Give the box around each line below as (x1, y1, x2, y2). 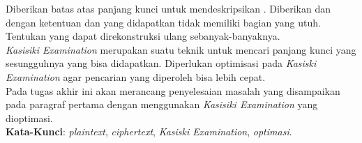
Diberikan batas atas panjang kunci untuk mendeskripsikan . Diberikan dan (6, 1, 331, 15)
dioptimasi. (6, 110, 53, 125)
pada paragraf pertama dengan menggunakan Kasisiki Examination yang (6, 97, 318, 112)
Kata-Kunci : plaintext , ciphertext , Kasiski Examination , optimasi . (6, 124, 292, 139)
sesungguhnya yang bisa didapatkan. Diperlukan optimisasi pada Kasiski (6, 56, 317, 70)
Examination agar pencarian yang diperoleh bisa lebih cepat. (6, 69, 266, 84)
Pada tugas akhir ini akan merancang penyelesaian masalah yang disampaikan (6, 83, 340, 98)
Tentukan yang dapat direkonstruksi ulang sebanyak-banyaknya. (6, 29, 280, 43)
